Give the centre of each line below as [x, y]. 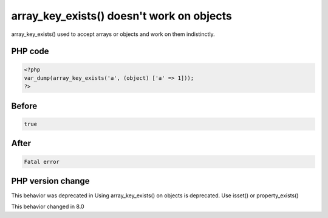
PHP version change [51, 181]
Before [24, 106]
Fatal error [42, 162]
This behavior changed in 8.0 [48, 206]
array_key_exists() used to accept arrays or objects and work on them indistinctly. [113, 34]
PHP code [30, 51]
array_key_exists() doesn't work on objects [121, 16]
